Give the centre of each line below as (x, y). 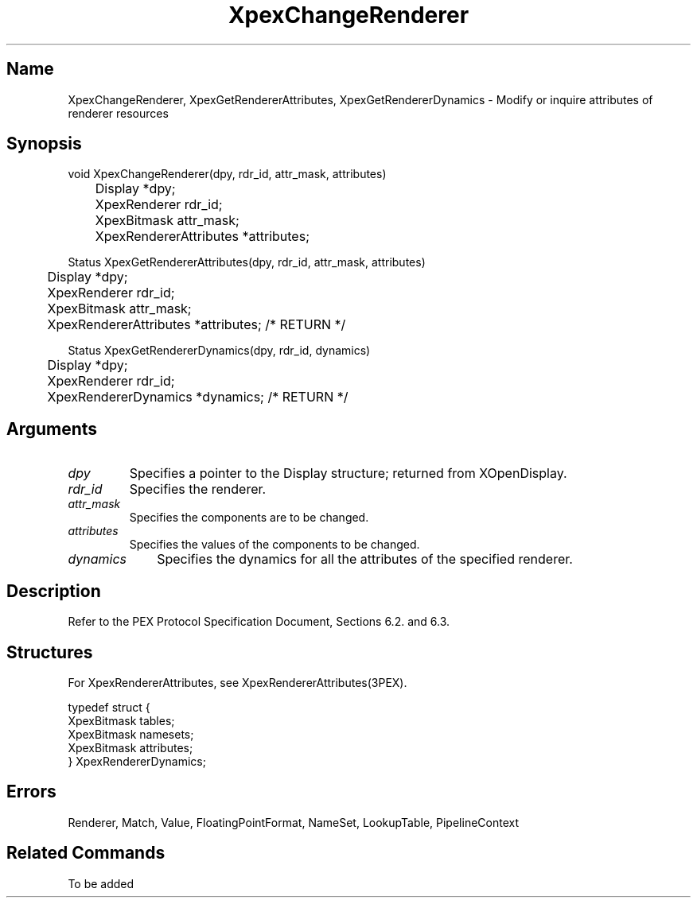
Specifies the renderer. (198, 489)
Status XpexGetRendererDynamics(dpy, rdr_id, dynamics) (219, 351)
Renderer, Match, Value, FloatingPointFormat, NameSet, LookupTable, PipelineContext (293, 822)
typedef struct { (109, 707)
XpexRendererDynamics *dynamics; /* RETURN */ (198, 397)
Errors (31, 792)
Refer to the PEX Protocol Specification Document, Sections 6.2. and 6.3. (259, 622)
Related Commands (86, 853)
